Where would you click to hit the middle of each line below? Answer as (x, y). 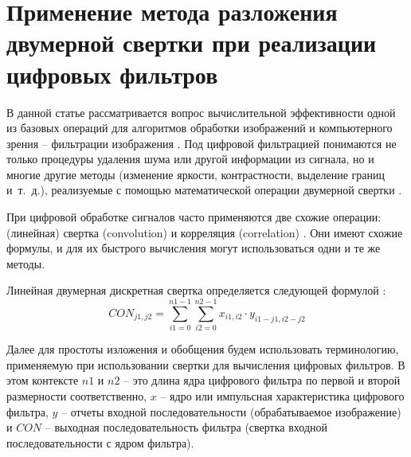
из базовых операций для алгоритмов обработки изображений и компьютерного (200, 128)
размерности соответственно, (77, 395)
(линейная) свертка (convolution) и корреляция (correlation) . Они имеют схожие (205, 232)
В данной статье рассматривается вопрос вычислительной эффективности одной (201, 112)
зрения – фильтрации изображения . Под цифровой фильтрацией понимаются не (202, 143)
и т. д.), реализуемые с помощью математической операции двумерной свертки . (204, 190)
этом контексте (43, 380)
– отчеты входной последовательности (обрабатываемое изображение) (231, 411)
